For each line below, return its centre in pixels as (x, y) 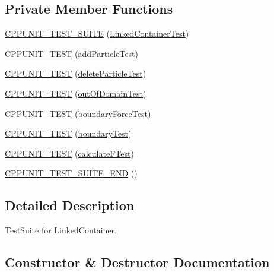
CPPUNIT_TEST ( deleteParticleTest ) (76, 73)
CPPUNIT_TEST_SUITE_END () (71, 173)
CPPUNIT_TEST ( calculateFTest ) (69, 153)
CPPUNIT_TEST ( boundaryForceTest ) (78, 113)
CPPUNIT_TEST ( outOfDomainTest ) (76, 93)
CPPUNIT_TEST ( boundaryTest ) (68, 133)
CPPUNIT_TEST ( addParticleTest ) (71, 53)
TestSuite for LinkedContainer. (61, 230)
